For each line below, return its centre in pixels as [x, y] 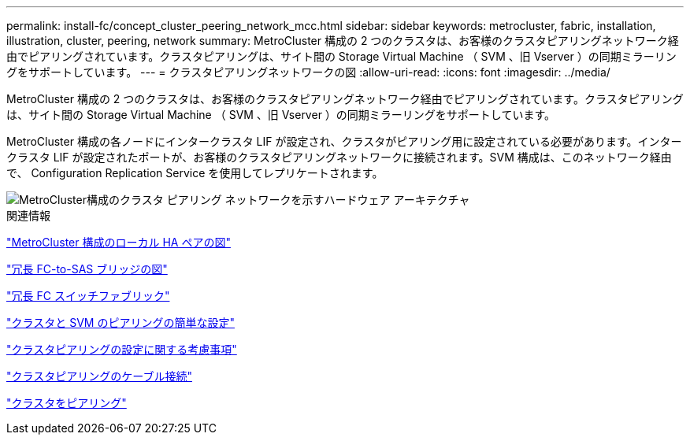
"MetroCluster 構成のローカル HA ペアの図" [119, 242]
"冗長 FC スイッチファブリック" [88, 296]
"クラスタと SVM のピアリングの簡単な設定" [121, 322]
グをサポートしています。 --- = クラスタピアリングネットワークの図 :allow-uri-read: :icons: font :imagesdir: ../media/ [308, 72]
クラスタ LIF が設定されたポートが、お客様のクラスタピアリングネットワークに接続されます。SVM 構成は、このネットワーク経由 [339, 157]
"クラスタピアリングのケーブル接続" [99, 376]
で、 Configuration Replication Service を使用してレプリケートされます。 [195, 173]
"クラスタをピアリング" [67, 403]
